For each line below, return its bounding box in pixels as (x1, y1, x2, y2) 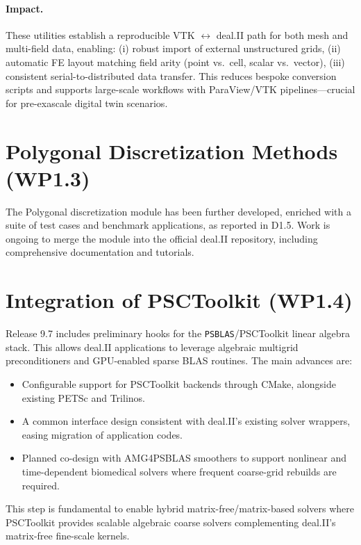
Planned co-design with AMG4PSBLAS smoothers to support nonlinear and (22, 450, 347, 465)
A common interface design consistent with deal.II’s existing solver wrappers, (22, 414, 351, 428)
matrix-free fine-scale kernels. (6, 528, 130, 543)
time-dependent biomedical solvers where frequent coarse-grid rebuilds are (22, 464, 337, 478)
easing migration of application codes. (22, 427, 183, 441)
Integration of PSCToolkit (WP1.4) (6, 286, 353, 314)
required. (22, 478, 60, 492)
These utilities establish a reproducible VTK (6, 27, 195, 42)
